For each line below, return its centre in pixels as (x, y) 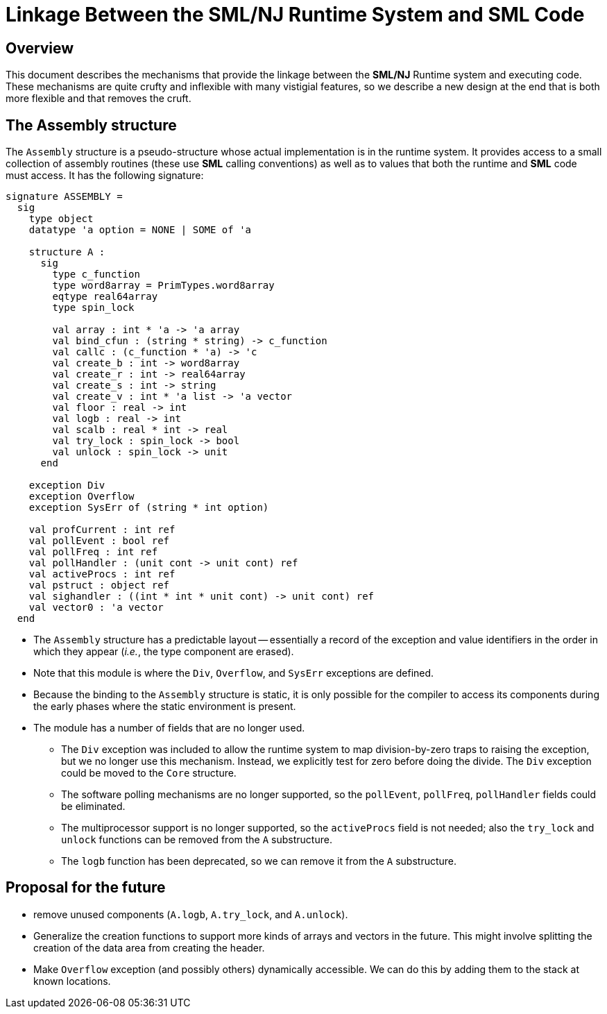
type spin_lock (93, 308)
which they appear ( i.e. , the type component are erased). (164, 652)
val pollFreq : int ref (93, 552)
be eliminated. (93, 806)
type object (61, 219)
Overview (40, 48)
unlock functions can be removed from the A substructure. (197, 840)
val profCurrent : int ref (102, 530)
